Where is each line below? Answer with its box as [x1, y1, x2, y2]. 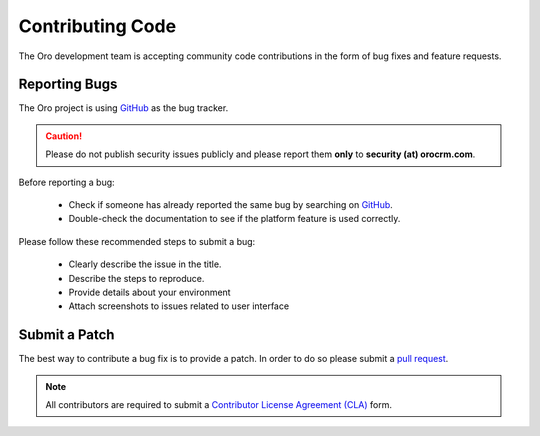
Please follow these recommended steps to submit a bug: [18, 235, 256, 247]
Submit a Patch [18, 326, 115, 344]
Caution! [45, 130, 83, 142]
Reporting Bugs [18, 76, 118, 93]
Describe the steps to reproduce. [68, 272, 205, 284]
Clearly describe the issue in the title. [68, 258, 222, 270]
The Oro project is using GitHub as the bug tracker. [18, 102, 229, 114]
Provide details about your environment [68, 286, 231, 298]
